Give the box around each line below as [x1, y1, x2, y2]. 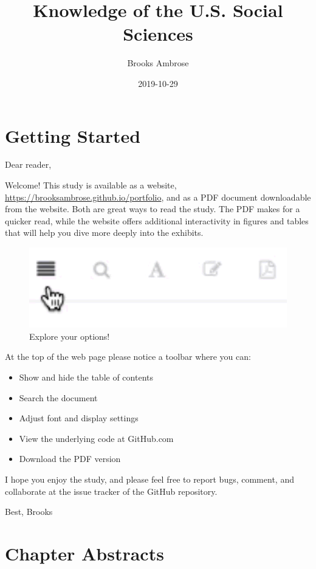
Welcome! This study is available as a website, [5, 179, 177, 191]
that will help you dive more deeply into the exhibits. [5, 226, 204, 239]
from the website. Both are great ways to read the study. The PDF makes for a [5, 202, 300, 215]
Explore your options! [29, 329, 110, 342]
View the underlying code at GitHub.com [19, 432, 174, 444]
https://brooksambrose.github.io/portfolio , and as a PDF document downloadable [5, 190, 311, 203]
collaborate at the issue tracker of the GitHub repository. [5, 485, 218, 497]
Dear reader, [5, 158, 52, 171]
